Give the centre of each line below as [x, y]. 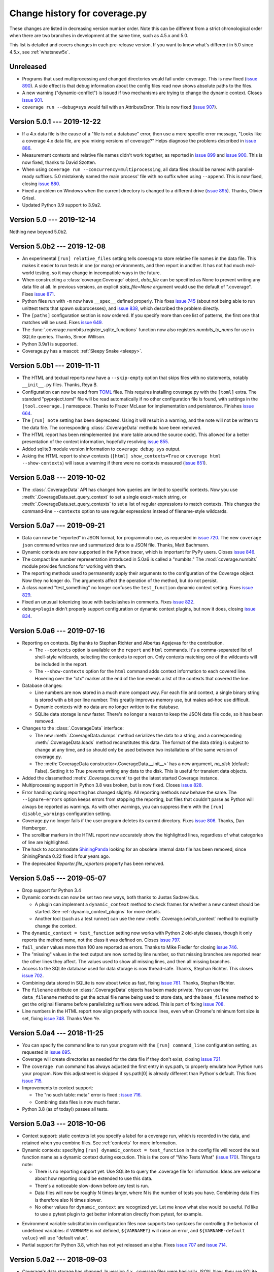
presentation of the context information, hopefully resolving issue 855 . [96, 442]
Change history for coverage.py [78, 13]
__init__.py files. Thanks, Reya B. [60, 385]
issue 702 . [33, 976]
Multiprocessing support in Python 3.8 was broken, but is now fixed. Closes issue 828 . [112, 785]
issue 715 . [32, 1081]
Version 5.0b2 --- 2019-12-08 [58, 246]
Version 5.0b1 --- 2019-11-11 [55, 366]
